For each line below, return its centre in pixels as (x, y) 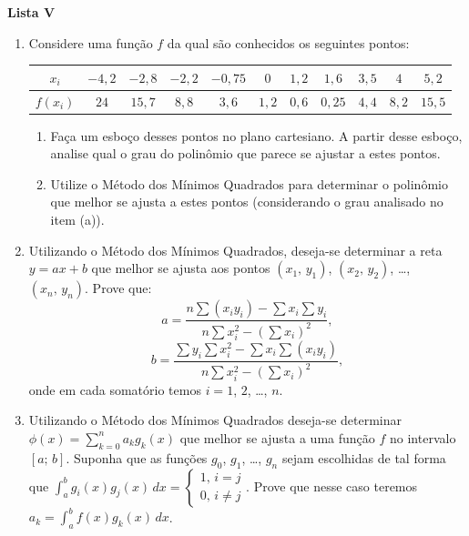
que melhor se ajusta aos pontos (181, 268)
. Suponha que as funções (137, 457)
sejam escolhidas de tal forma (364, 457)
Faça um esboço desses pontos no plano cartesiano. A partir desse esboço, (256, 135)
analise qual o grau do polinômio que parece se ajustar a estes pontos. (245, 153)
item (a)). (77, 219)
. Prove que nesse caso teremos (332, 485)
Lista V (31, 12)
